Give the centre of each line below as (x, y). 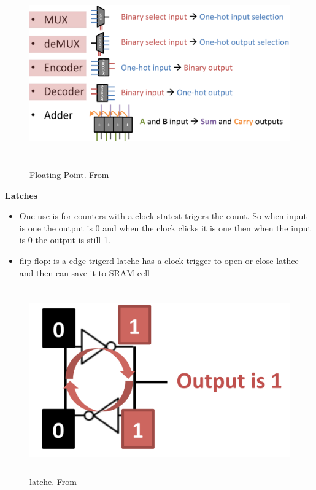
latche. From (53, 482)
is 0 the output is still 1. (65, 240)
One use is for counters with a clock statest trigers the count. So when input (163, 216)
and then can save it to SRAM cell (84, 272)
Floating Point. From (69, 174)
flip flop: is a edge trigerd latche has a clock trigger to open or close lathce (159, 260)
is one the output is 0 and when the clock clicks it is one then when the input (165, 227)
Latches (21, 195)
